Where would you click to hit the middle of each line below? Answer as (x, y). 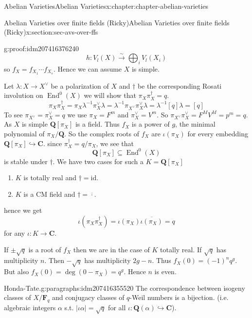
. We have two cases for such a (98, 161)
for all (117, 308)
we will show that (110, 95)
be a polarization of (80, 85)
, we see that (115, 143)
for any (15, 233)
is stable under (26, 161)
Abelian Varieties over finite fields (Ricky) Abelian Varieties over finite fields (117, 22)
